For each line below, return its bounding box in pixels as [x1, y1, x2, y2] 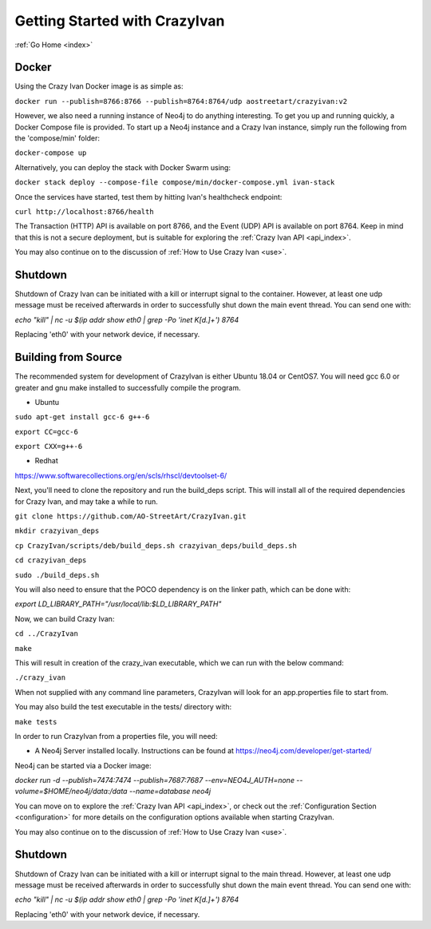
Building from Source [14, 351, 123, 364]
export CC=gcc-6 [14, 427, 79, 436]
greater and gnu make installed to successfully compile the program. [14, 383, 241, 392]
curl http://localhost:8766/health [14, 207, 155, 216]
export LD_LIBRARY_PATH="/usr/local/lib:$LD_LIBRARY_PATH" [14, 599, 222, 609]
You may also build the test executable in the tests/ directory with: [14, 702, 231, 712]
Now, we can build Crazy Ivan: [14, 613, 115, 623]
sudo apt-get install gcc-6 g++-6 [14, 412, 150, 422]
